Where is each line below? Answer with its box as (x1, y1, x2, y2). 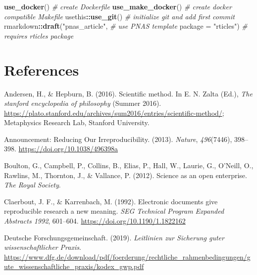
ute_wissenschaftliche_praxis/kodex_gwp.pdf (4, 261, 144, 272)
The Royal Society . (4, 180, 61, 190)
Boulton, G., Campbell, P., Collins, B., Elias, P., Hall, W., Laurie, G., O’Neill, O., (4, 160, 254, 171)
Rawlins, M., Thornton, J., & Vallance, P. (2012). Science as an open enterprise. (4, 170, 247, 180)
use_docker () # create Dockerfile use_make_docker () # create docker (4, 1, 232, 11)
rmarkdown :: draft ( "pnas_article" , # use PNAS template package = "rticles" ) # (4, 21, 248, 31)
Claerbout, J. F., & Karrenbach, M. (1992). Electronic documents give (4, 196, 218, 206)
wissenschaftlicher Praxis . (4, 242, 81, 252)
